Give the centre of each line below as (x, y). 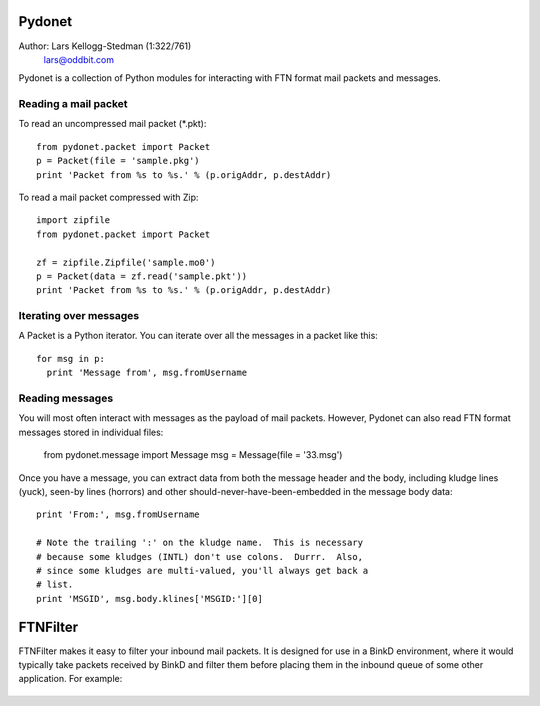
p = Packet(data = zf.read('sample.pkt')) (142, 276)
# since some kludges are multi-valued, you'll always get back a (202, 570)
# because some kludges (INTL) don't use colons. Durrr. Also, (200, 556)
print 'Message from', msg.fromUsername (147, 373)
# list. (55, 584)
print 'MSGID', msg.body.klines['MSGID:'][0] (150, 598)
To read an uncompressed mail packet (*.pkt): (112, 124)
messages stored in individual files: (91, 432)
